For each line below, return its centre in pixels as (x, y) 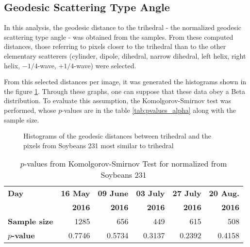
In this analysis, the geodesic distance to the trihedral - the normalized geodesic (123, 27)
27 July (187, 193)
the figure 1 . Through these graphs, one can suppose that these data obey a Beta (125, 91)
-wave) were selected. (105, 65)
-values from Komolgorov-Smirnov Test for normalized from (125, 164)
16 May (75, 193)
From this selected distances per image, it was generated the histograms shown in (125, 82)
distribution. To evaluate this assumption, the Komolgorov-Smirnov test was (118, 100)
